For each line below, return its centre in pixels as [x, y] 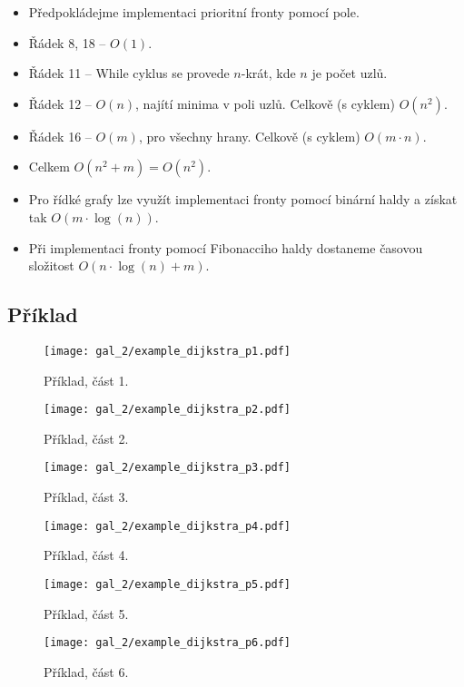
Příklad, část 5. [86, 613]
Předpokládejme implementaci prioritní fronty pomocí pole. [194, 12]
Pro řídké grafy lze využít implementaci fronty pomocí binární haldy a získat [243, 199]
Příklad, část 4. [86, 555]
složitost [51, 265]
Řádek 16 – [60, 136]
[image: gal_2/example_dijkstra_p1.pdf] [168, 351]
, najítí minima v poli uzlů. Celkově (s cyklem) [265, 103]
